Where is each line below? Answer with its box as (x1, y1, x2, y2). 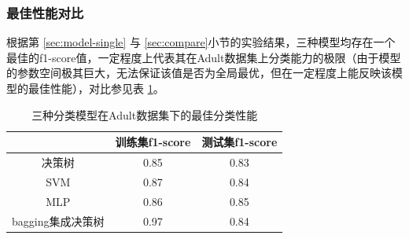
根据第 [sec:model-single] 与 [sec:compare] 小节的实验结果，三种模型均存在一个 (6, 34, 396, 50)
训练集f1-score (115, 134, 191, 150)
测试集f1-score (201, 134, 278, 150)
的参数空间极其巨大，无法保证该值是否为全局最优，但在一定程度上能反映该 (6, 64, 392, 81)
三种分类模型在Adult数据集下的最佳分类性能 (31, 106, 258, 123)
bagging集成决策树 (12, 212, 105, 229)
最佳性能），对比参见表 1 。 (28, 80, 164, 96)
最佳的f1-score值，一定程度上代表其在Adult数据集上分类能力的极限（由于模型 (6, 49, 401, 65)
